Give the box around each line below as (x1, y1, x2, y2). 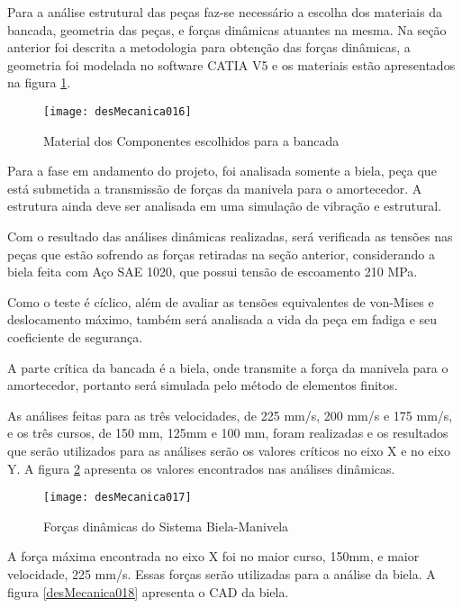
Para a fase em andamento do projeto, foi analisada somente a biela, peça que (7, 161, 437, 180)
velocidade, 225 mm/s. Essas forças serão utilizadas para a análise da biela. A (7, 564, 436, 583)
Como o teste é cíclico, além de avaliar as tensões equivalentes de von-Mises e (7, 292, 434, 311)
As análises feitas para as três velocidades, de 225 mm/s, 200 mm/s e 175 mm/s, (7, 405, 453, 424)
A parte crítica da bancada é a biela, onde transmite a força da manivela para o (7, 358, 448, 377)
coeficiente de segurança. (7, 327, 143, 346)
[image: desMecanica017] (43, 491, 192, 504)
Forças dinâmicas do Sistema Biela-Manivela (43, 516, 289, 535)
